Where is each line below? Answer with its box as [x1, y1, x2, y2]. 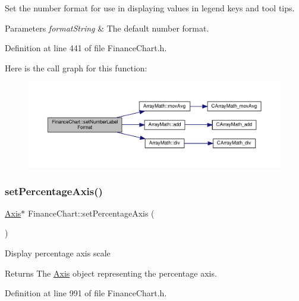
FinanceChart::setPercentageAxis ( [27, 206, 155, 219]
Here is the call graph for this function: [5, 61, 147, 74]
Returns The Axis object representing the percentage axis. [5, 266, 217, 279]
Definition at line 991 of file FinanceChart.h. [5, 287, 167, 299]
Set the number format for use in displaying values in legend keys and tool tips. [5, 2, 295, 14]
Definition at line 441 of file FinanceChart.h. [5, 42, 167, 54]
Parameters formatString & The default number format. [5, 21, 209, 34]
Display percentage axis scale [5, 247, 111, 259]
